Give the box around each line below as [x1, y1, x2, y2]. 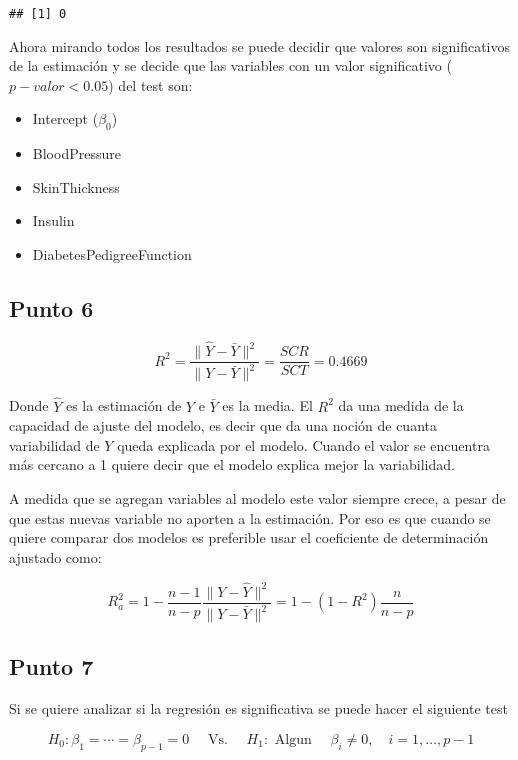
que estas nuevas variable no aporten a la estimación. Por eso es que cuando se [9, 507, 491, 528]
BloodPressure [32, 143, 121, 164]
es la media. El [222, 395, 313, 416]
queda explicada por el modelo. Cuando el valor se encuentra [117, 434, 490, 455]
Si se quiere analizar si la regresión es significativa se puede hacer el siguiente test [9, 698, 508, 719]
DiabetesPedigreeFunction [32, 244, 192, 265]
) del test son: [108, 74, 193, 95]
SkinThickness [32, 176, 120, 197]
